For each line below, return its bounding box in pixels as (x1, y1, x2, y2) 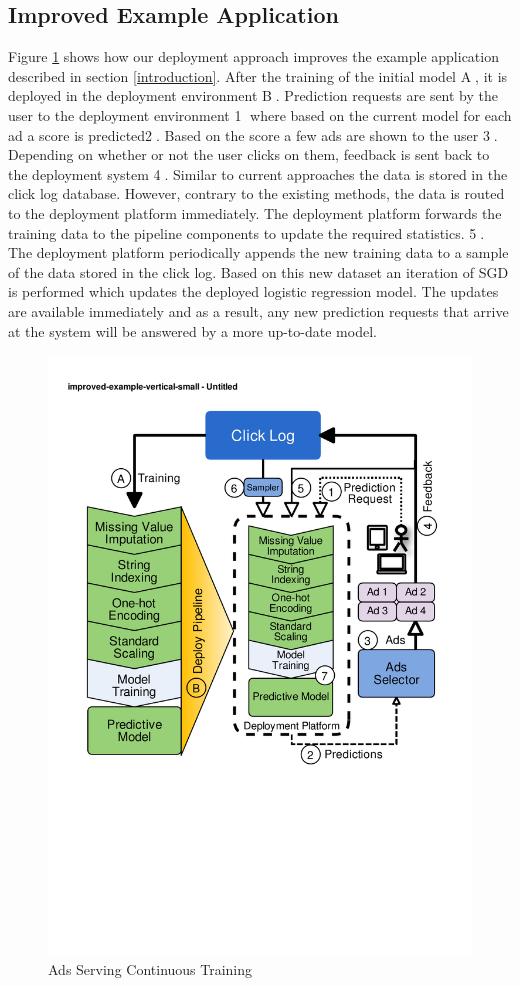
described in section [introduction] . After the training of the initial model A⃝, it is (8, 65, 508, 86)
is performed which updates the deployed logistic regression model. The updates (8, 281, 499, 302)
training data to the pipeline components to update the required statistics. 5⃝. (8, 222, 485, 243)
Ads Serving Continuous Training (48, 958, 253, 979)
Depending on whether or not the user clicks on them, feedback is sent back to (8, 144, 490, 165)
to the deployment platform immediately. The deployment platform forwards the (8, 202, 502, 223)
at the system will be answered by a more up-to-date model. (8, 320, 377, 341)
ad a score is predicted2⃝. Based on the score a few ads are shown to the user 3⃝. (8, 124, 498, 145)
